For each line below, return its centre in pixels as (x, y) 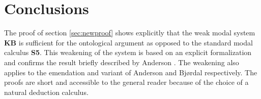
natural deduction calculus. (46, 92)
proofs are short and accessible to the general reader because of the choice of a (126, 82)
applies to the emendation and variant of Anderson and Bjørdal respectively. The (131, 72)
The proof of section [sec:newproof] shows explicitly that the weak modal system (130, 33)
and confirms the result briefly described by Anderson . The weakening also (122, 62)
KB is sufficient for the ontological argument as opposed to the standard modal (128, 42)
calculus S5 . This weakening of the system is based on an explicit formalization (128, 52)
